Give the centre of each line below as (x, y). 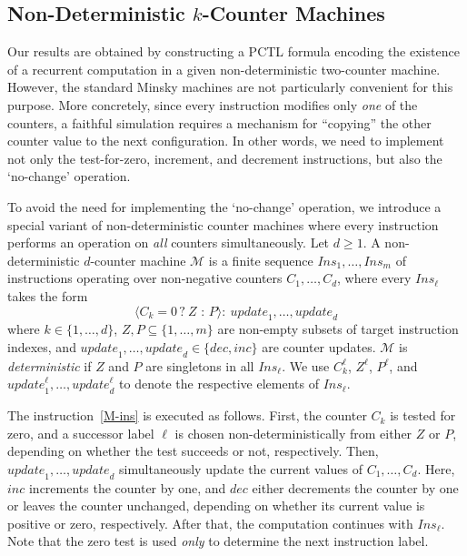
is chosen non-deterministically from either (293, 433)
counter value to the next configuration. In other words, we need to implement (226, 141)
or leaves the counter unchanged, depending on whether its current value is (216, 505)
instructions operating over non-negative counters (145, 278)
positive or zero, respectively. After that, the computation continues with (210, 523)
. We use (306, 365)
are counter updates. (319, 346)
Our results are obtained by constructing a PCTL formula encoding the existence (233, 51)
